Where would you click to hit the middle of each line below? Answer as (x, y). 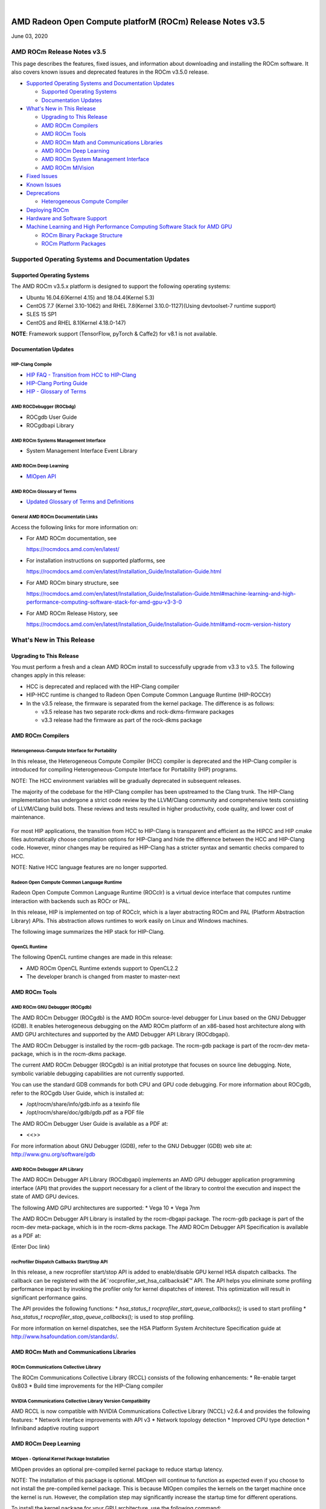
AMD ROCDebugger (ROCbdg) (43, 407)
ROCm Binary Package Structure (82, 235)
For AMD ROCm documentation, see (72, 538)
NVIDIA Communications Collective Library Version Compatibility (81, 1401)
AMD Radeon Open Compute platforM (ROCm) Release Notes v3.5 (138, 21)
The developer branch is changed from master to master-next (103, 977)
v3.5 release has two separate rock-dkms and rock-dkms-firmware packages (138, 712)
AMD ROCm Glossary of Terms (44, 491)
